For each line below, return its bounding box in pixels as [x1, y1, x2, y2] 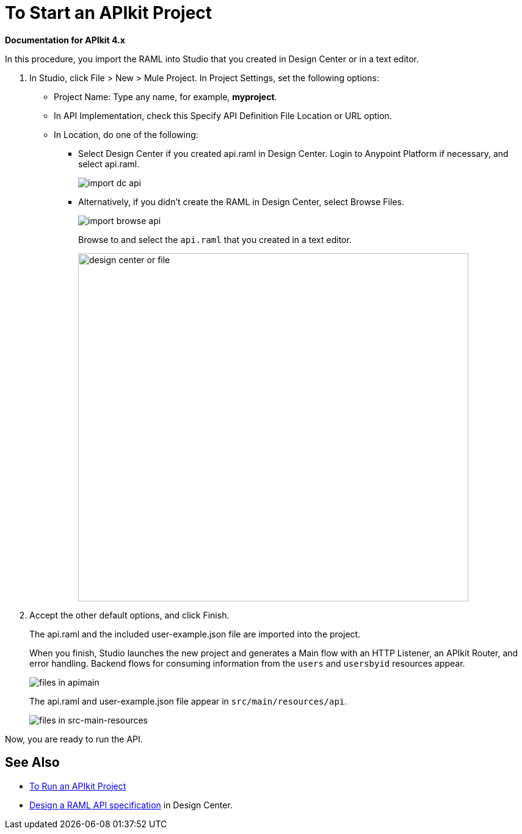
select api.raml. [78, 158, 140, 169]
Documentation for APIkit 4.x [5, 34, 125, 45]
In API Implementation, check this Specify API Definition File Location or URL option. [54, 110, 392, 121]
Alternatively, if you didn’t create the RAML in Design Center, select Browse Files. [78, 196, 404, 207]
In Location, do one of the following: [54, 129, 198, 140]
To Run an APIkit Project [29, 780, 126, 791]
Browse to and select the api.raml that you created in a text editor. [78, 234, 352, 245]
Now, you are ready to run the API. [5, 733, 143, 744]
